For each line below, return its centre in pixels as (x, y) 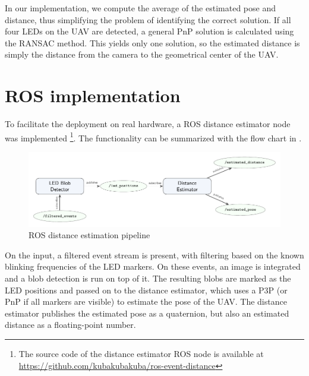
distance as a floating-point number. (70, 325)
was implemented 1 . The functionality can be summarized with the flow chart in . (153, 137)
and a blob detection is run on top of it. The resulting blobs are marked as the (148, 278)
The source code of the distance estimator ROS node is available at (141, 353)
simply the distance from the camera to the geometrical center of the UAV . (142, 54)
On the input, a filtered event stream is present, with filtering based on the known (154, 255)
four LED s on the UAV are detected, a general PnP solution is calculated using (149, 31)
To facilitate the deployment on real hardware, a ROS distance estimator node (148, 124)
